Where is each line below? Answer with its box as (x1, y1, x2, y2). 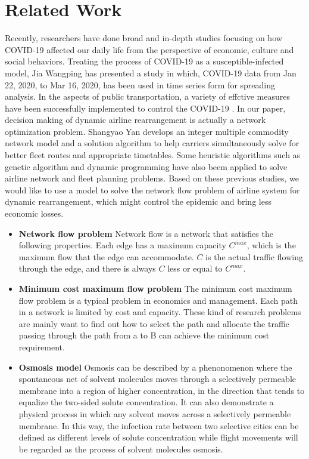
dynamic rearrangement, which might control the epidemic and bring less (5, 195, 271, 208)
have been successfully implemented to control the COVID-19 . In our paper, (5, 101, 286, 114)
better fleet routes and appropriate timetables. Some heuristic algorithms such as (5, 149, 301, 161)
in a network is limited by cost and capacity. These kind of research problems (18, 306, 301, 318)
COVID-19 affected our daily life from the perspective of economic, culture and (5, 43, 294, 56)
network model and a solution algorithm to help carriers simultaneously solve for (5, 137, 299, 149)
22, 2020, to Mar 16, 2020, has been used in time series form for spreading (5, 78, 276, 91)
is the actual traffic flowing (205, 250, 303, 263)
